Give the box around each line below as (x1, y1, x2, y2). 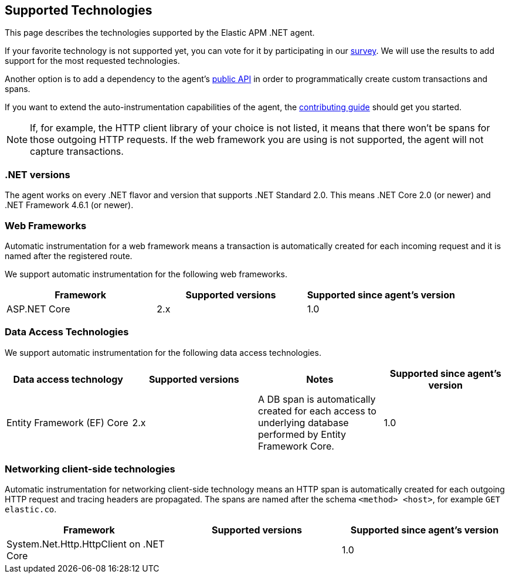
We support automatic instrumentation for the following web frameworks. (5, 268, 287, 279)
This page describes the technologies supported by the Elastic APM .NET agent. (5, 28, 315, 38)
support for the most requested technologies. (5, 56, 180, 66)
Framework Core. (258, 440, 334, 452)
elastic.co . (5, 504, 57, 515)
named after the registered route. (5, 250, 133, 261)
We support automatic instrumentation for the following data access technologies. (5, 347, 321, 358)
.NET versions (5, 168, 70, 181)
